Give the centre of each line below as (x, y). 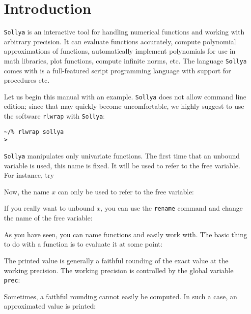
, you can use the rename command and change (171, 208)
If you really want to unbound (49, 208)
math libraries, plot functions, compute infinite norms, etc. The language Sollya (125, 60)
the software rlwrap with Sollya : (55, 116)
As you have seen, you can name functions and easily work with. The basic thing (126, 234)
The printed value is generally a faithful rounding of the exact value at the (116, 260)
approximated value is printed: (50, 306)
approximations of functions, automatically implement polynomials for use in (120, 51)
